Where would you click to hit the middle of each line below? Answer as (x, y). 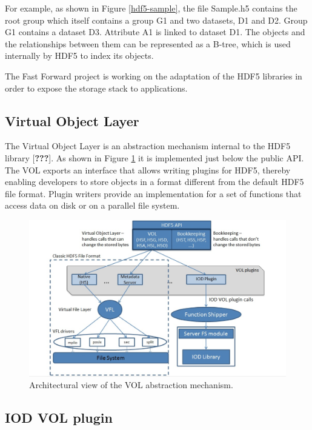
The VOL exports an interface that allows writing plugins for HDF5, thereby (148, 170)
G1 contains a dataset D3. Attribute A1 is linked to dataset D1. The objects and (155, 32)
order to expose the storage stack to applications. (96, 88)
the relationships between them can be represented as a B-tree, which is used (148, 43)
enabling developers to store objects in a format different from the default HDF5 (154, 182)
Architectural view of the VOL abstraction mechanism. (131, 385)
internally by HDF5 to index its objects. (79, 55)
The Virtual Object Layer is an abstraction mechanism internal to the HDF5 (148, 146)
